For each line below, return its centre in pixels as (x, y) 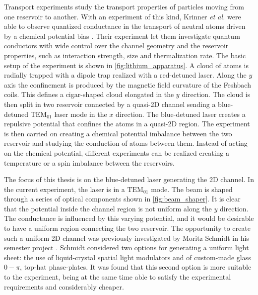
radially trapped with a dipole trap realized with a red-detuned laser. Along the (125, 75)
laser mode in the (81, 114)
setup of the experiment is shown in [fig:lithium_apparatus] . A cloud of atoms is (126, 65)
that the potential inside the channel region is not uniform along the (108, 208)
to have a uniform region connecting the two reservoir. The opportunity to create (127, 228)
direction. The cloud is (216, 94)
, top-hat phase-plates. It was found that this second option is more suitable (136, 267)
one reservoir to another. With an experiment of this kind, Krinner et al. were (123, 16)
